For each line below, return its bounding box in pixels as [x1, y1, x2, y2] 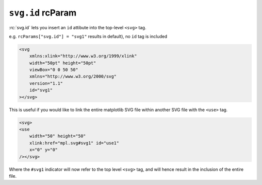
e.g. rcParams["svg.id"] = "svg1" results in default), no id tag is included [9, 33, 167, 39]
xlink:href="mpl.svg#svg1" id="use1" [29, 140, 119, 146]
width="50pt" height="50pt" [29, 60, 97, 66]
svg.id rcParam [9, 7, 77, 18]
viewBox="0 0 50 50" [29, 67, 79, 73]
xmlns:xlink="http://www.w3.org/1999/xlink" [29, 54, 137, 59]
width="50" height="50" [29, 133, 86, 139]
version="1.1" [29, 80, 63, 86]
